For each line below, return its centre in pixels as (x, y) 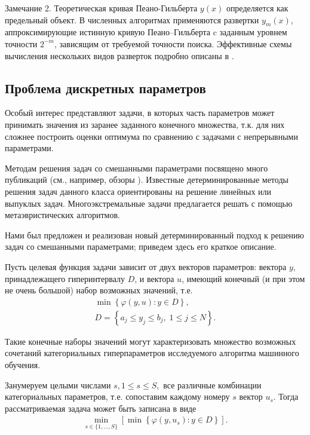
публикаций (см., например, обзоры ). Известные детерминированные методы (147, 180)
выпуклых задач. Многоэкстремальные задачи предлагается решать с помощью (149, 203)
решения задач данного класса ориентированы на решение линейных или (138, 191)
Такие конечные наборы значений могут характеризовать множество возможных (151, 341)
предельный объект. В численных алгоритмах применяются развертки (132, 19)
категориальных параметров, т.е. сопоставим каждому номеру (117, 396)
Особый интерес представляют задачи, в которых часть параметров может (140, 113)
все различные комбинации (212, 385)
